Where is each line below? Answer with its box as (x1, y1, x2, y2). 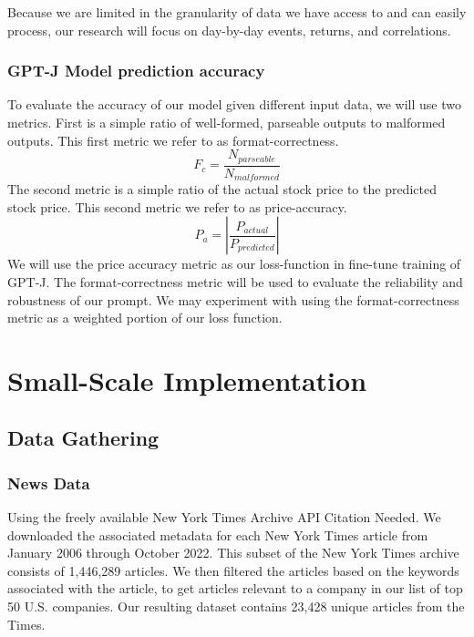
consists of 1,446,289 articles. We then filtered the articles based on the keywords (7, 560, 459, 580)
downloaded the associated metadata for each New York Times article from (7, 525, 428, 544)
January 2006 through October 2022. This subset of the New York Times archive (7, 543, 459, 562)
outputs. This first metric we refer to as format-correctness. (7, 130, 339, 149)
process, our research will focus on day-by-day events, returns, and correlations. (7, 20, 451, 39)
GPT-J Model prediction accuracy (7, 59, 265, 82)
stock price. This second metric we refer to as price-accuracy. (7, 197, 347, 216)
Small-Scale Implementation (7, 361, 367, 398)
